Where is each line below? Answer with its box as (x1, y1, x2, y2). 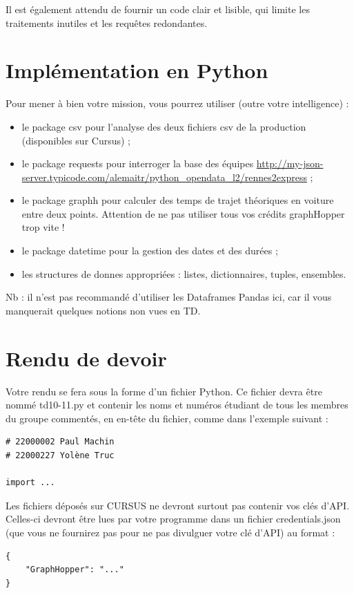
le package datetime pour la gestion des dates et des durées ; (21, 243, 278, 258)
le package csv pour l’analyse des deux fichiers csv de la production (21, 119, 306, 133)
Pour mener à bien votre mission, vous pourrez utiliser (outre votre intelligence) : (6, 96, 349, 111)
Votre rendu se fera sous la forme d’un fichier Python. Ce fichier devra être (6, 384, 322, 398)
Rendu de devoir (6, 343, 167, 372)
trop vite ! (21, 220, 65, 234)
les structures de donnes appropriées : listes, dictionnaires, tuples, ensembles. (21, 266, 346, 281)
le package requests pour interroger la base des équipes (21, 156, 254, 171)
